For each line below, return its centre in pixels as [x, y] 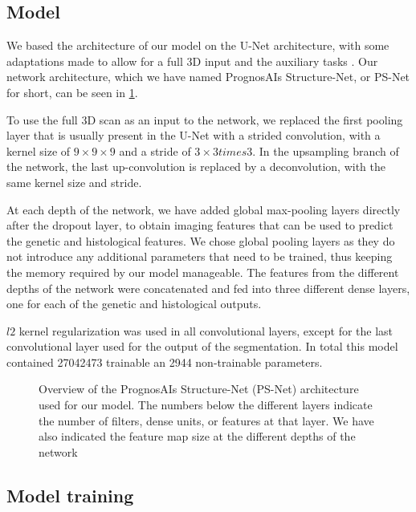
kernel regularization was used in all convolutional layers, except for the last [206, 330]
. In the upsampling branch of [326, 150]
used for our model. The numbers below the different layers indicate [206, 405]
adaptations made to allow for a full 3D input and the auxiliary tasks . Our [192, 61]
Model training [70, 495]
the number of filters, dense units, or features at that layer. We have [206, 420]
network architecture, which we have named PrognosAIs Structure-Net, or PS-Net [208, 77]
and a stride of [155, 150]
